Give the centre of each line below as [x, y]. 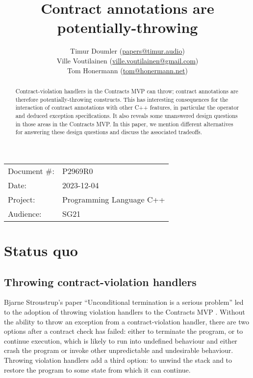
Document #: [31, 171]
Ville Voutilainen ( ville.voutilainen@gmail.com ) [127, 60]
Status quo [41, 250]
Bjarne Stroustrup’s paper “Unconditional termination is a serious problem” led [124, 302]
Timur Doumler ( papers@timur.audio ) [127, 51]
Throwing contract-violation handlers [100, 281]
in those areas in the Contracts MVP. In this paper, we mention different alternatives [124, 124]
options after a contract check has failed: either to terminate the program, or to [124, 331]
